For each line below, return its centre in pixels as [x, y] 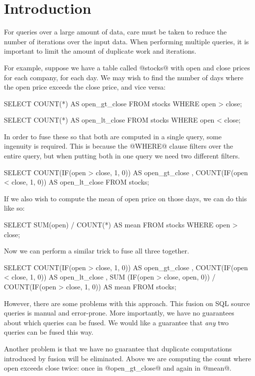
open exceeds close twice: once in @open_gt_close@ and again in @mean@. [118, 368]
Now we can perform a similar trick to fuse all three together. [97, 251]
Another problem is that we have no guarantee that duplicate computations [118, 348]
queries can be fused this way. [49, 332]
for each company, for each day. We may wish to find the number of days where [124, 77]
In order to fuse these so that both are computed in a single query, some [113, 136]
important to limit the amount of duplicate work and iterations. [100, 51]
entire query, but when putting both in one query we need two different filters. [122, 156]
